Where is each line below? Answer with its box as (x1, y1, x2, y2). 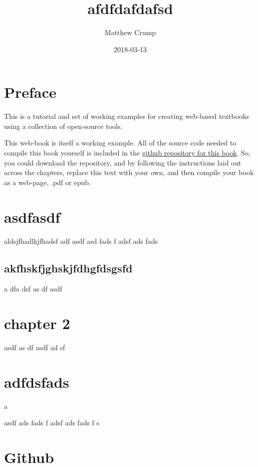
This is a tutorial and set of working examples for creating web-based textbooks (4, 111, 249, 121)
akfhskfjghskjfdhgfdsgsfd (4, 260, 133, 275)
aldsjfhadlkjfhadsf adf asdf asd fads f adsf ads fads (4, 235, 158, 246)
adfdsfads (4, 371, 70, 392)
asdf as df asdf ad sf (4, 342, 65, 353)
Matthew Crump (104, 27, 156, 38)
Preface (4, 82, 57, 102)
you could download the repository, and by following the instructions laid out (4, 157, 241, 168)
